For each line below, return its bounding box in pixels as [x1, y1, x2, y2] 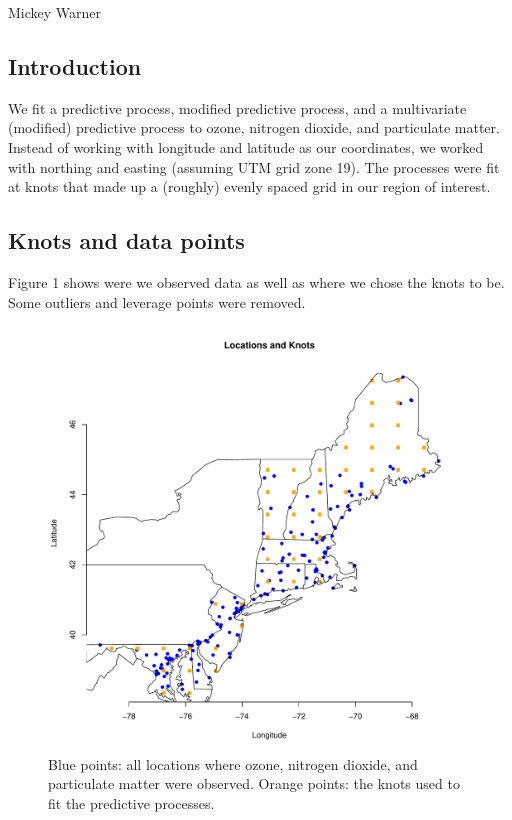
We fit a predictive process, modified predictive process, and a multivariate [8, 97, 467, 118]
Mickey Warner [8, 2, 102, 22]
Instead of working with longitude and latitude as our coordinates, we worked [8, 136, 484, 157]
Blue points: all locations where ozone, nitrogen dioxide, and [48, 753, 418, 774]
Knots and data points [8, 225, 245, 256]
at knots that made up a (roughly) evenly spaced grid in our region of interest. [8, 176, 491, 197]
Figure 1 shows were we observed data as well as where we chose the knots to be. [8, 271, 505, 292]
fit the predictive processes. [48, 792, 215, 813]
